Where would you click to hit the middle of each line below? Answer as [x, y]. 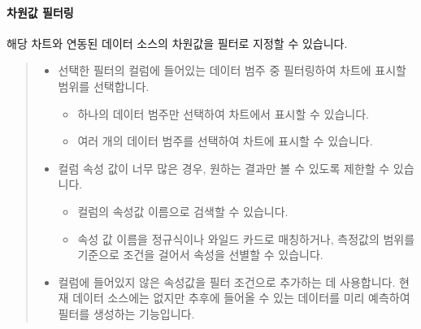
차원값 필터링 [40, 12]
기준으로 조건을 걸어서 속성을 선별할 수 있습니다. [200, 255]
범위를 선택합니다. [104, 86]
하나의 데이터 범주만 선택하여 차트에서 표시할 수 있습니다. [223, 113]
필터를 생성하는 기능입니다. [126, 313]
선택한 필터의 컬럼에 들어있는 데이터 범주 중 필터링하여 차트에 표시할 [232, 70]
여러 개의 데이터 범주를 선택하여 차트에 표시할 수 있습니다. [225, 141]
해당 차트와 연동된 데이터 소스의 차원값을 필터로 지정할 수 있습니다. [177, 43]
